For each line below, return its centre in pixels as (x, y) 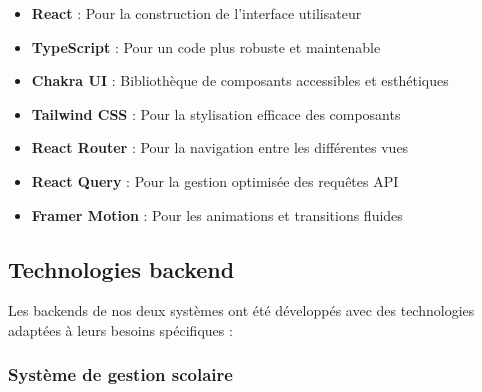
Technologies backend (121, 268)
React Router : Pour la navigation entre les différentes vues (220, 147)
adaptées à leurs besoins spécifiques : (120, 329)
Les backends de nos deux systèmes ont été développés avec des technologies (241, 310)
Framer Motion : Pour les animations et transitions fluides (217, 214)
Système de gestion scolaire (120, 374)
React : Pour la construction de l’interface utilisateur (196, 13)
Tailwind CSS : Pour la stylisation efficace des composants (216, 113)
